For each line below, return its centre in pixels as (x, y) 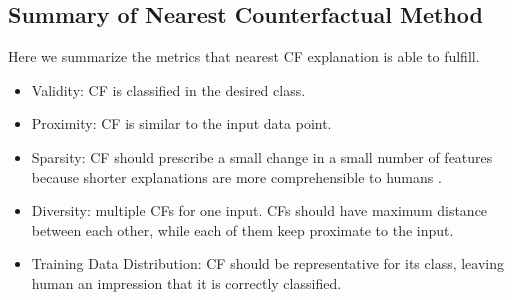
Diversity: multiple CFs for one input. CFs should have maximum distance (259, 210)
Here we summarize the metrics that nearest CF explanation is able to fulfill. (244, 56)
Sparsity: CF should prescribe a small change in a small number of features (262, 156)
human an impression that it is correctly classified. (186, 282)
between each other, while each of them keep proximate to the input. (242, 229)
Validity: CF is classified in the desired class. (168, 89)
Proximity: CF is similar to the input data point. (181, 123)
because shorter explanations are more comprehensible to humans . (236, 176)
